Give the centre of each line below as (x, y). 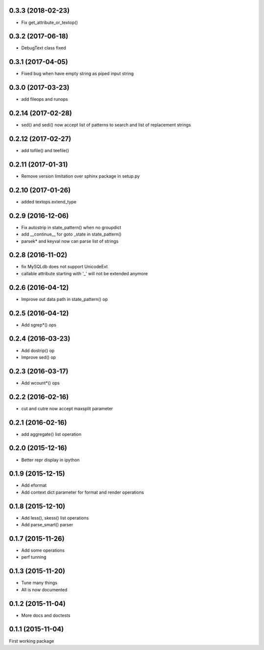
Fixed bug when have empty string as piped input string (77, 74)
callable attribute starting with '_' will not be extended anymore (85, 273)
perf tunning (34, 557)
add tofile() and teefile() (45, 151)
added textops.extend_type (49, 202)
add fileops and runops (45, 99)
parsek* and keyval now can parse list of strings (70, 241)
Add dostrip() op (38, 350)
